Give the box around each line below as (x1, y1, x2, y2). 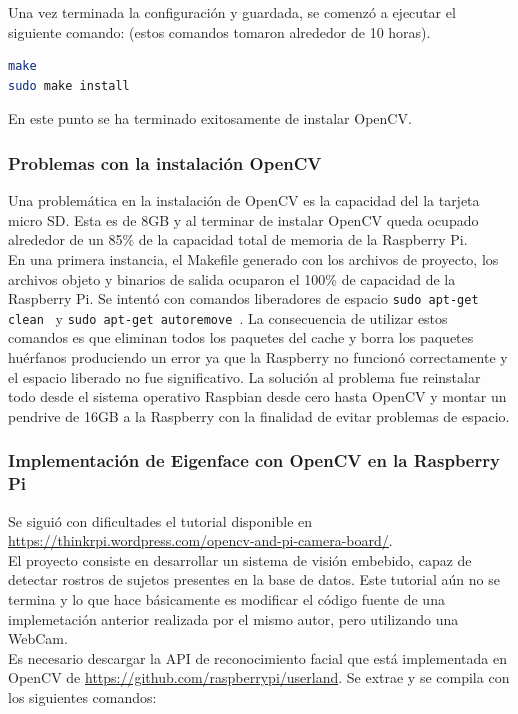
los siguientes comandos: (8, 686, 157, 707)
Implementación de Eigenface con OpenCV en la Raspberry (8, 448, 500, 473)
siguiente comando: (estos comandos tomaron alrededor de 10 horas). (8, 21, 431, 42)
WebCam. (8, 628, 68, 649)
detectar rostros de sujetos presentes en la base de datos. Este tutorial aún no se (8, 569, 500, 590)
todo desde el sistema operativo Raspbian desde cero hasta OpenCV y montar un (8, 386, 507, 407)
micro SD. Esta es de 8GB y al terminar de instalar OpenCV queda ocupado (8, 209, 479, 230)
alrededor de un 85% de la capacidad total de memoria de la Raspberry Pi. (8, 229, 468, 250)
